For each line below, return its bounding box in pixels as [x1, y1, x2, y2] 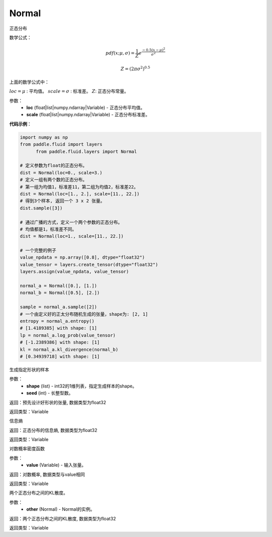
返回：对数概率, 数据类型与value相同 [9, 471, 85, 477]
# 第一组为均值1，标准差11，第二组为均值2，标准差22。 [20, 184, 139, 189]
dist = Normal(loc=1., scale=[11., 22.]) [20, 233, 124, 239]
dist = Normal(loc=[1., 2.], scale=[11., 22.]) [20, 191, 140, 197]
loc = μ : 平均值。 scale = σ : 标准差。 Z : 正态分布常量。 [9, 88, 129, 94]
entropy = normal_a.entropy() [20, 318, 95, 324]
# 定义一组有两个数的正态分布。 [20, 177, 88, 183]
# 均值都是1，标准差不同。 [20, 226, 77, 232]
